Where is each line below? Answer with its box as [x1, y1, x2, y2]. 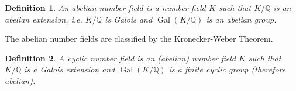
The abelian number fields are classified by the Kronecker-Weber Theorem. [5, 32, 273, 45]
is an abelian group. [206, 13, 277, 25]
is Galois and [105, 13, 153, 25]
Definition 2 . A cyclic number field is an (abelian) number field [5, 52, 236, 64]
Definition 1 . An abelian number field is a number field [5, 2, 206, 13]
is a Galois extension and [24, 63, 115, 75]
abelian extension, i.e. [5, 13, 82, 25]
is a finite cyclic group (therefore [168, 63, 286, 75]
